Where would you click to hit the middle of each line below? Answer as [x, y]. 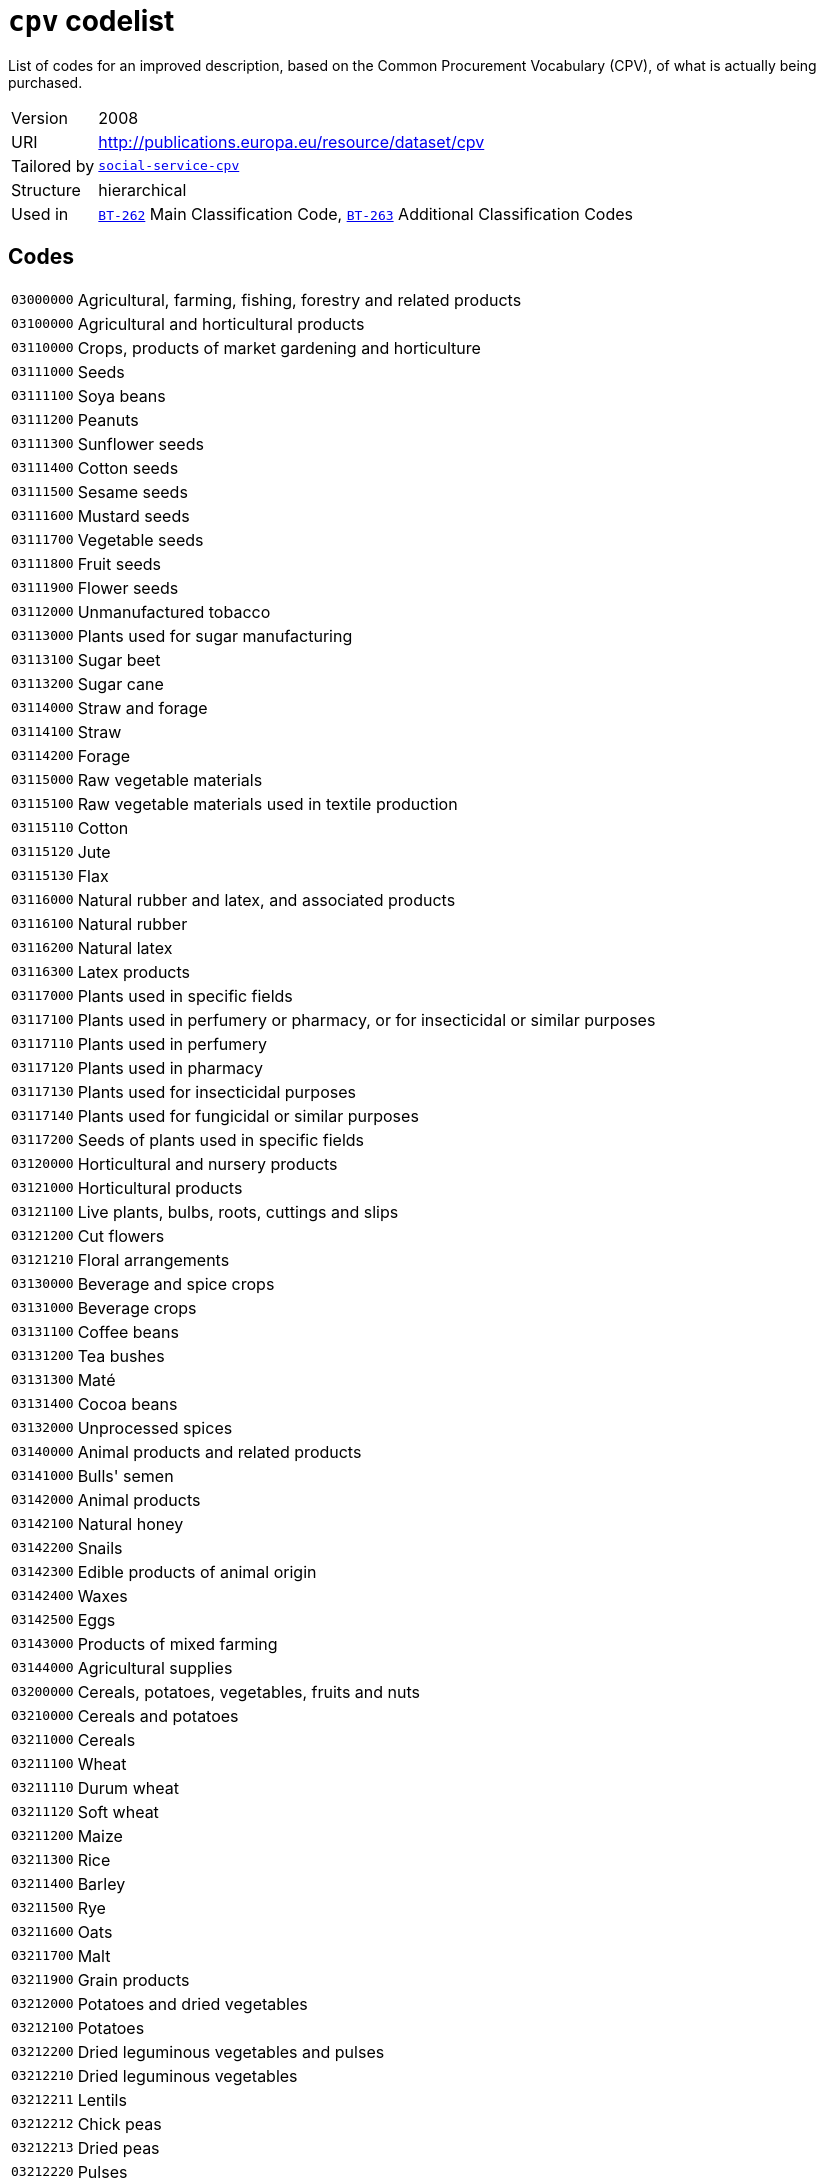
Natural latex [125, 947]
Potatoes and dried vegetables [192, 2003]
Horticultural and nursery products [207, 1163]
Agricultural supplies [155, 1667]
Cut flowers [121, 1235]
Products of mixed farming [177, 1643]
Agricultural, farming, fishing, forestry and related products [299, 299]
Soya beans [121, 395]
